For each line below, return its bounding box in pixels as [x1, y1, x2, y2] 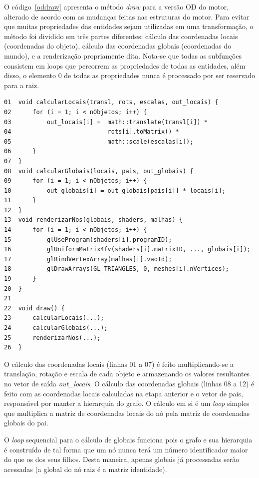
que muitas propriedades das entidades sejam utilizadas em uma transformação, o [4, 21, 254, 32]
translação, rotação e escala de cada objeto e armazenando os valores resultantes [4, 368, 250, 379]
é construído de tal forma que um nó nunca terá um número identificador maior [4, 444, 248, 454]
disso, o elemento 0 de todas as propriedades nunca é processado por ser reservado [4, 70, 256, 81]
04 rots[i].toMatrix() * [4, 128, 179, 136]
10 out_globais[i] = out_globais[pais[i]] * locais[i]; [4, 187, 226, 194]
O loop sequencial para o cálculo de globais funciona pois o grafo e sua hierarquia [4, 434, 253, 444]
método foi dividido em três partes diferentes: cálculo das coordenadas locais [4, 31, 238, 41]
